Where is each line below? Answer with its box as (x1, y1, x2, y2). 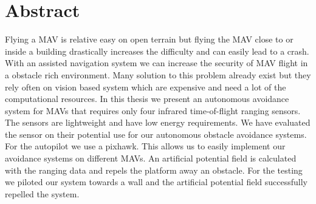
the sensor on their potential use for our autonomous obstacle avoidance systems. (5, 127, 307, 140)
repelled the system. (5, 187, 80, 200)
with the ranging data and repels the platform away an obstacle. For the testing (5, 163, 303, 176)
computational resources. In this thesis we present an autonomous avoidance (5, 92, 289, 105)
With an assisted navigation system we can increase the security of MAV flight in (5, 56, 308, 69)
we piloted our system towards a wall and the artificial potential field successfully (5, 175, 307, 188)
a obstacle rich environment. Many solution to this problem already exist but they (5, 68, 311, 81)
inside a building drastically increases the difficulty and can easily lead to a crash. (5, 44, 309, 57)
